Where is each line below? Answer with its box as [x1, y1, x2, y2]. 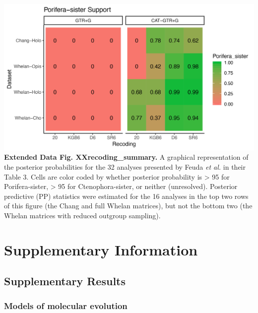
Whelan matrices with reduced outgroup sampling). [4, 210, 161, 220]
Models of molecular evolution [4, 299, 128, 312]
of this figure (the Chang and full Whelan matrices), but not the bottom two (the [4, 200, 253, 211]
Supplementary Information [4, 239, 198, 259]
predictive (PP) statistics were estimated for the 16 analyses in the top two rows [4, 190, 249, 201]
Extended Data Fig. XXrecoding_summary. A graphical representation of [4, 152, 249, 162]
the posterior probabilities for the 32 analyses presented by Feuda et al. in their [4, 162, 246, 172]
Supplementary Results [4, 273, 126, 289]
